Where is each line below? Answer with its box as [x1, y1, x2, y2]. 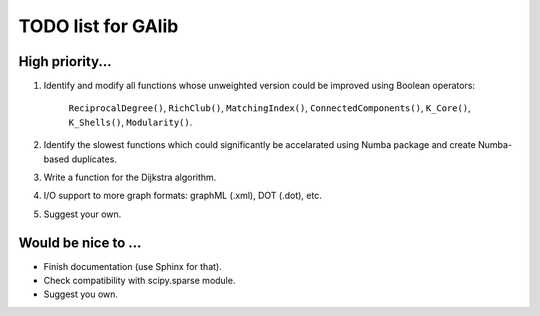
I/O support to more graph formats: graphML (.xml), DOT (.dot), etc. [43, 190, 322, 202]
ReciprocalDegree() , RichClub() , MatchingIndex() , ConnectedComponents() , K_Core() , [68, 102, 471, 114]
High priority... [18, 53, 112, 70]
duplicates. [71, 153, 117, 165]
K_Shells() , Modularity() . [68, 116, 193, 128]
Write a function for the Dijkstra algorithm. [43, 171, 217, 184]
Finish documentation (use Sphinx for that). [43, 260, 222, 272]
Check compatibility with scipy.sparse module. [43, 275, 236, 287]
